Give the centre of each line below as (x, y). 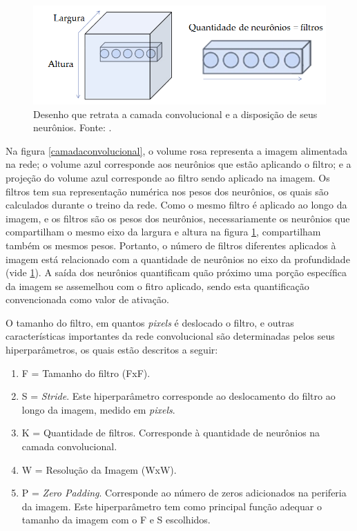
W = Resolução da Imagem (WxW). (99, 469)
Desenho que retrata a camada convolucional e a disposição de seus (175, 114)
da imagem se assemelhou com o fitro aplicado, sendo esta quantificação (157, 286)
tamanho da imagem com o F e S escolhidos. (116, 520)
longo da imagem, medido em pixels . (98, 409)
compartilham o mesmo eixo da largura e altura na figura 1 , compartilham (163, 232)
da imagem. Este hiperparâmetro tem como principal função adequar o (172, 506)
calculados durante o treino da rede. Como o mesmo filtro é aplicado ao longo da (176, 205)
